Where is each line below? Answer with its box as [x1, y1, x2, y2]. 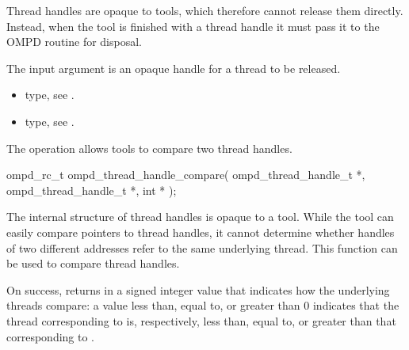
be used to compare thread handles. [6, 255, 180, 272]
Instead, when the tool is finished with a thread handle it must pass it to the [6, 17, 380, 34]
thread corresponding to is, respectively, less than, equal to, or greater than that [6, 312, 396, 329]
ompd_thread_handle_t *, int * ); [6, 181, 177, 198]
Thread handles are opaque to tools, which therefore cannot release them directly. [6, 2, 403, 18]
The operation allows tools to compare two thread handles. [6, 139, 292, 156]
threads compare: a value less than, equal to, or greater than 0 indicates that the [6, 297, 399, 314]
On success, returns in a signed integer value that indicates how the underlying [6, 281, 390, 298]
